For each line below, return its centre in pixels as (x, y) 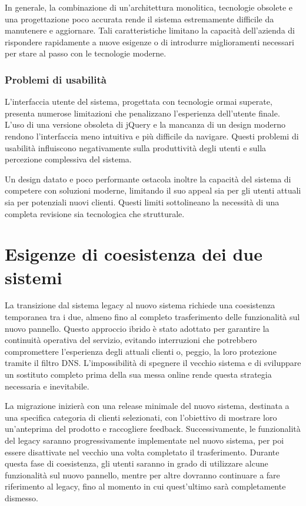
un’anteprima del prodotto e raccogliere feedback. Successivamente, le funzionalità (153, 429)
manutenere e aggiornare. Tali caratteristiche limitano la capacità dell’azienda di (150, 30)
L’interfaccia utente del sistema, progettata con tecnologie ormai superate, (139, 101)
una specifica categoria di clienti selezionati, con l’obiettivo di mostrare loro (141, 417)
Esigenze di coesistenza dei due (134, 254)
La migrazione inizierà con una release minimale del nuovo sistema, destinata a (147, 406)
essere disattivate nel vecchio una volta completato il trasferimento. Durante (142, 452)
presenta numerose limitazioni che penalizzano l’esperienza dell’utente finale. (142, 113)
